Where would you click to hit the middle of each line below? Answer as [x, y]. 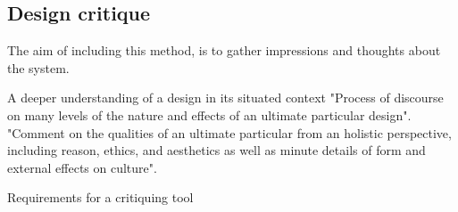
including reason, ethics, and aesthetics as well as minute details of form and [217, 150]
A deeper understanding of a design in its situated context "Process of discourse [225, 98]
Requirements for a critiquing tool [100, 197]
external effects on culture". [82, 167]
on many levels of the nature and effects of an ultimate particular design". [209, 114]
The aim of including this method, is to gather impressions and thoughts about [224, 50]
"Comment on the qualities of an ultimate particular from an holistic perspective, [229, 132]
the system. [38, 67]
